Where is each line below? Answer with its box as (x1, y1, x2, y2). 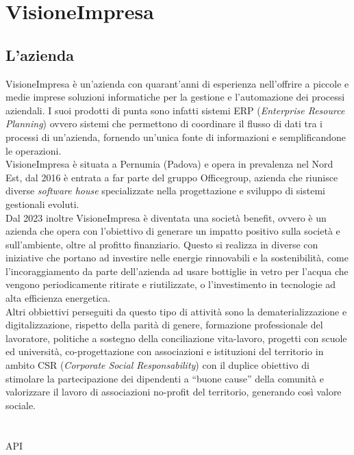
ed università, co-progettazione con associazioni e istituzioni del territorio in (5, 344, 324, 359)
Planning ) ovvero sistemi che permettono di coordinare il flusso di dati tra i (5, 116, 323, 131)
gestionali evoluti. (5, 196, 79, 211)
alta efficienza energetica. (5, 291, 111, 305)
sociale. (5, 398, 36, 412)
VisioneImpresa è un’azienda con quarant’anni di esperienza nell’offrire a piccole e (5, 76, 349, 90)
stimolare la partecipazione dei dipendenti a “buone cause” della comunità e (5, 371, 324, 385)
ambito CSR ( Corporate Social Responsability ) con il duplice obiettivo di (5, 358, 309, 372)
